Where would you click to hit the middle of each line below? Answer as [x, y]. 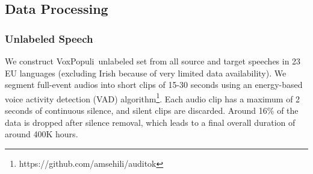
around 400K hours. [42, 134]
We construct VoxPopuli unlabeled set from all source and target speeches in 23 [153, 61]
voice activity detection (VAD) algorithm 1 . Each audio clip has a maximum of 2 [153, 98]
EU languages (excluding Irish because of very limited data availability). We [146, 73]
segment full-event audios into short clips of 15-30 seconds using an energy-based [154, 85]
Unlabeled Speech [49, 38]
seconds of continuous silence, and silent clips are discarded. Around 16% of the [152, 110]
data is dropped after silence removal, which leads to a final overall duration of [150, 122]
